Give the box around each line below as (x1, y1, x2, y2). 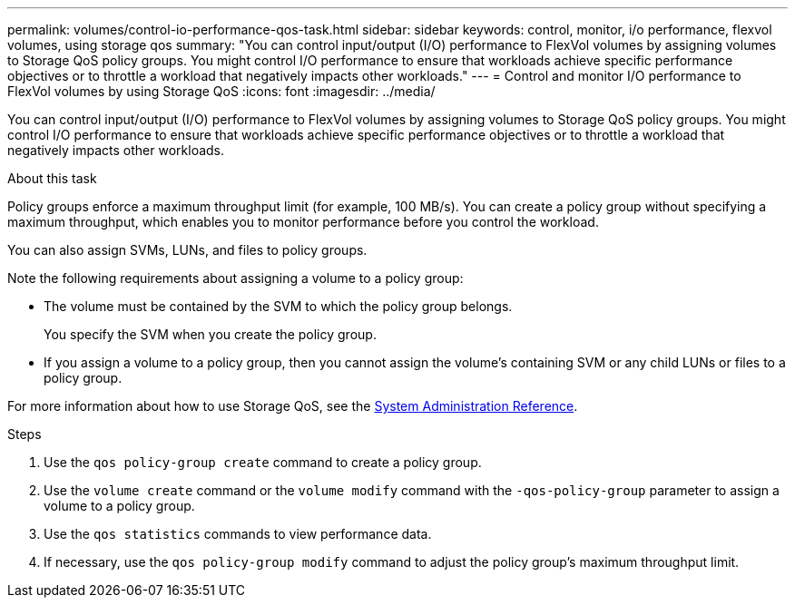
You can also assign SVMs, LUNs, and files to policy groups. (7, 242, 368, 258)
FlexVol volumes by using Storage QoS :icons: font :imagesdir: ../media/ (7, 83, 436, 99)
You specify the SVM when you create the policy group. (44, 327, 377, 342)
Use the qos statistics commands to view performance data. (44, 526, 432, 542)
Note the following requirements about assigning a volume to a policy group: (7, 270, 464, 286)
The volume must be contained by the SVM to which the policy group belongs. (44, 298, 513, 314)
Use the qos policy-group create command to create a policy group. (44, 454, 482, 470)
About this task (7, 171, 97, 186)
